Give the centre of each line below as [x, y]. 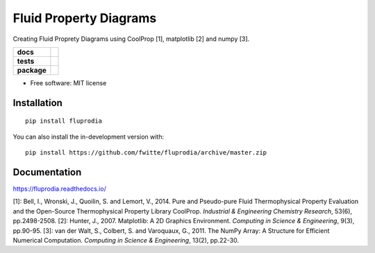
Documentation [47, 172]
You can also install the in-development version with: [89, 137]
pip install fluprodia [64, 121]
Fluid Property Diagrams [85, 18]
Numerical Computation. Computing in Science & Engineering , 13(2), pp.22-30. [126, 240]
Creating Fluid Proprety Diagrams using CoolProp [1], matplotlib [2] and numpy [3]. [131, 39]
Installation [37, 103]
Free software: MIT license [68, 82]
